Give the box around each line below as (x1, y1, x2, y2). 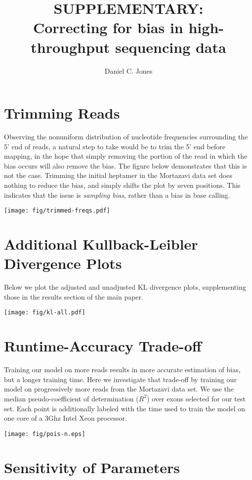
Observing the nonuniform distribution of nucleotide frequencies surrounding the (4, 131, 248, 142)
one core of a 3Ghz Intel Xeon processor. (4, 413, 127, 423)
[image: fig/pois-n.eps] (4, 430, 85, 437)
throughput (31, 37, 110, 57)
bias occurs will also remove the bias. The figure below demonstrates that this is (4, 160, 247, 171)
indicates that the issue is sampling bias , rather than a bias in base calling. (4, 189, 230, 200)
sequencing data (115, 37, 226, 57)
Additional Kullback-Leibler (4, 234, 198, 254)
